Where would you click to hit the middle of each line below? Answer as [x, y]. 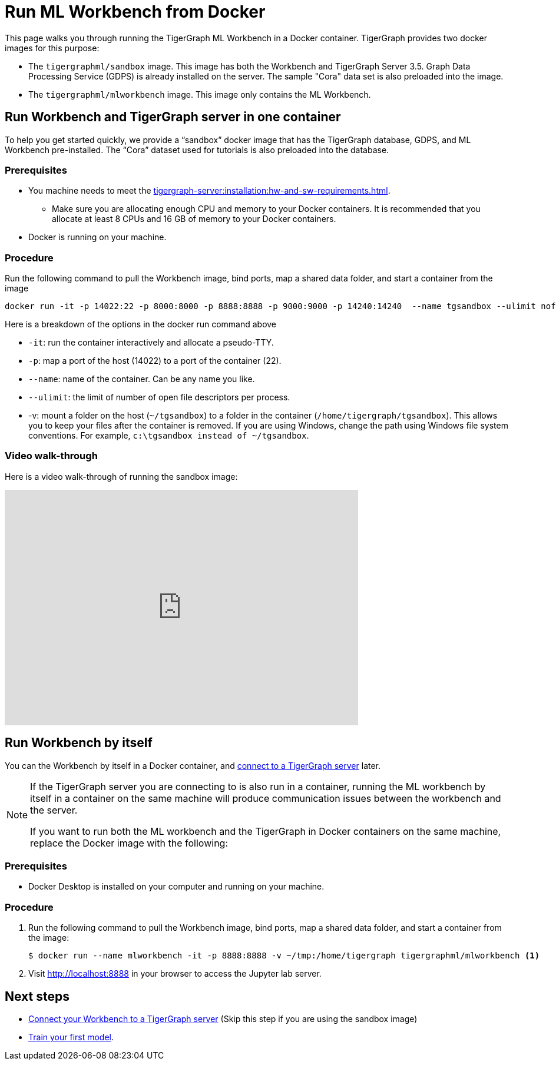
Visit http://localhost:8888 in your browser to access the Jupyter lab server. [175, 974]
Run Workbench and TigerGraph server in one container [173, 117]
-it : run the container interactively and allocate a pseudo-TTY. [151, 343]
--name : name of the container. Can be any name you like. [142, 379]
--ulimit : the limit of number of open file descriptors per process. [159, 397]
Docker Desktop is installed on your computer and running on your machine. [176, 887]
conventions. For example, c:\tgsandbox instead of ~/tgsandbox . [169, 436]
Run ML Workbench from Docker [135, 12]
